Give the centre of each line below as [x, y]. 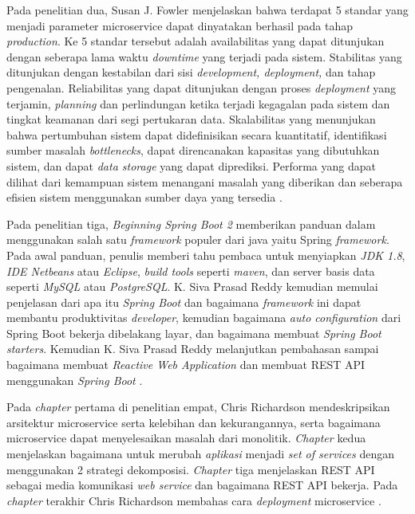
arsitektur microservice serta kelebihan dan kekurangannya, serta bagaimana [194, 422]
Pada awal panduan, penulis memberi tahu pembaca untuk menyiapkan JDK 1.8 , [206, 255]
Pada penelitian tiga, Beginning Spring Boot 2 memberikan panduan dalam [191, 224]
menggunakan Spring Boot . [75, 380]
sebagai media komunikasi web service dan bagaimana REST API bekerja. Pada [202, 485]
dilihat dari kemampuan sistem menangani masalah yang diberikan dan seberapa [205, 181]
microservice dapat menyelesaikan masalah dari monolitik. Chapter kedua [186, 438]
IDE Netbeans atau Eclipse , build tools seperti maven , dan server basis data [191, 271]
